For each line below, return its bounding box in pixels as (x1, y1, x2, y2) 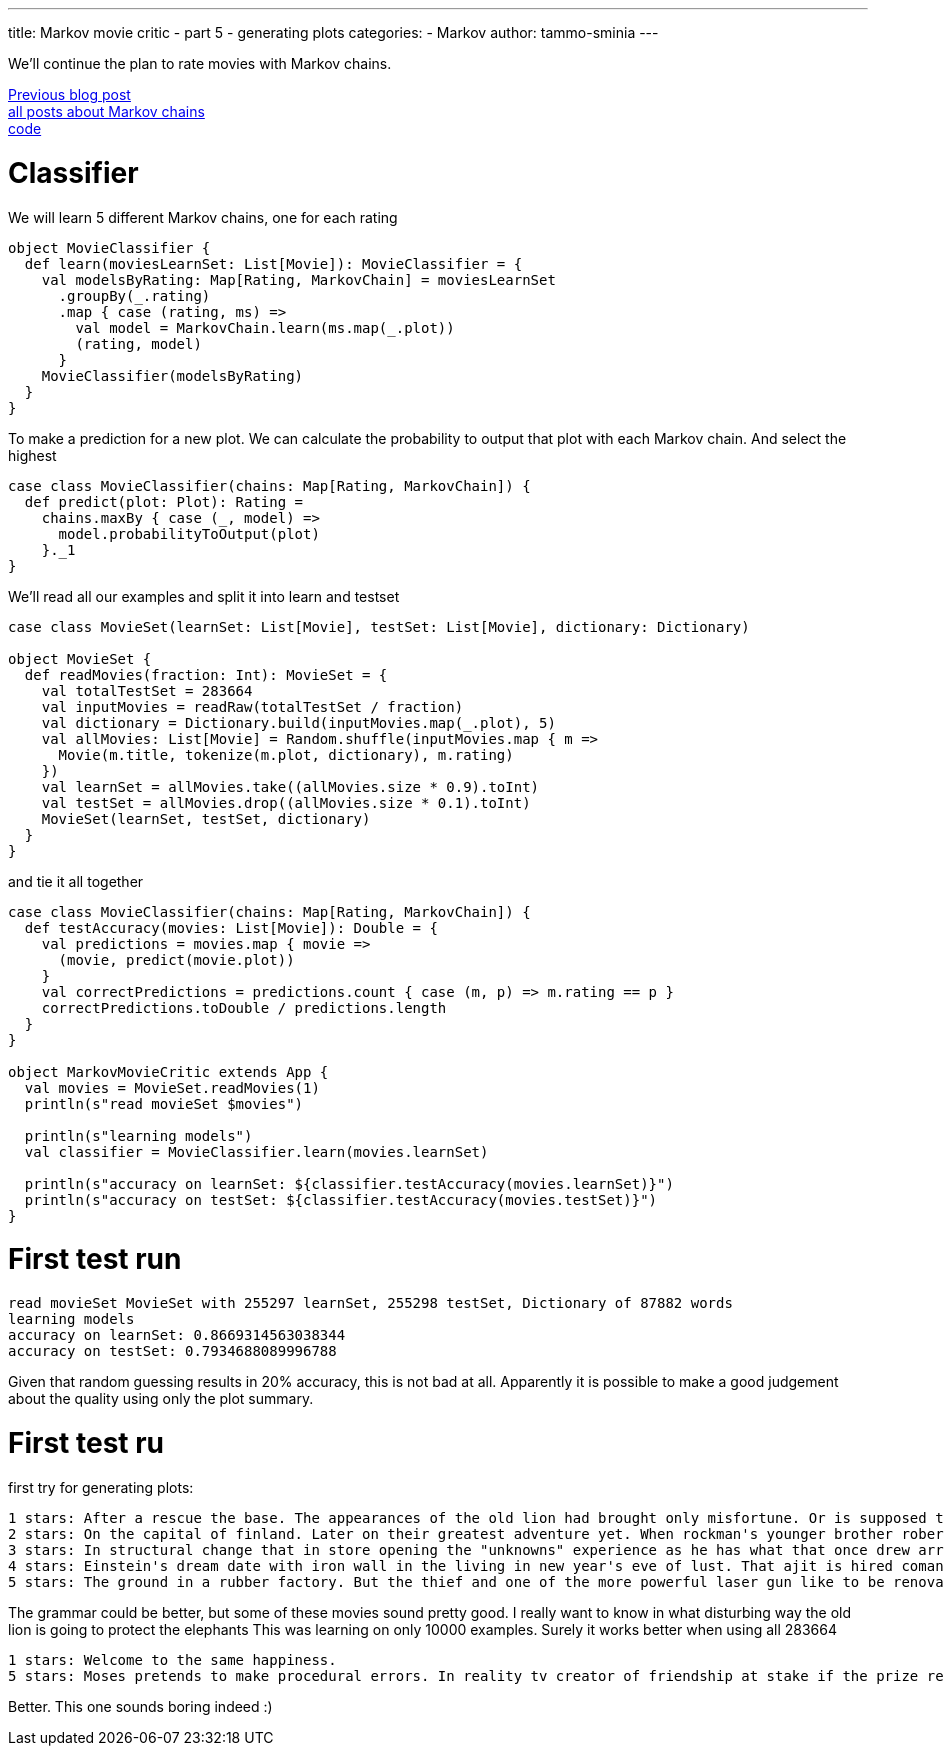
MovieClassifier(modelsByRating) (41, 367, 304, 384)
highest (8, 446, 57, 464)
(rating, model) (75, 335, 202, 352)
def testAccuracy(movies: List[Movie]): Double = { (24, 919, 438, 936)
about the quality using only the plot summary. (8, 1390, 314, 1407)
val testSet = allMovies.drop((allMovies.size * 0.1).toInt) (41, 794, 531, 811)
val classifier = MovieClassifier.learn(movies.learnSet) (24, 1143, 489, 1160)
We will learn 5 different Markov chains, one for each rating (8, 208, 398, 226)
